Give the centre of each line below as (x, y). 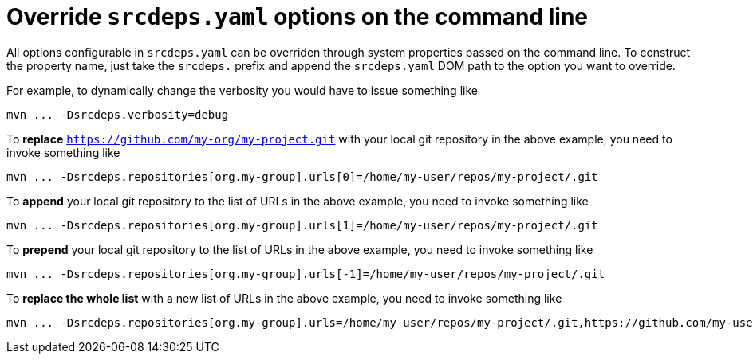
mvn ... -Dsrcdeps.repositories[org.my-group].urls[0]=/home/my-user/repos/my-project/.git (302, 176)
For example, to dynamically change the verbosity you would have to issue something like (242, 90)
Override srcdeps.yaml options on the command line (298, 17)
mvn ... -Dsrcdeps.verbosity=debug (118, 114)
